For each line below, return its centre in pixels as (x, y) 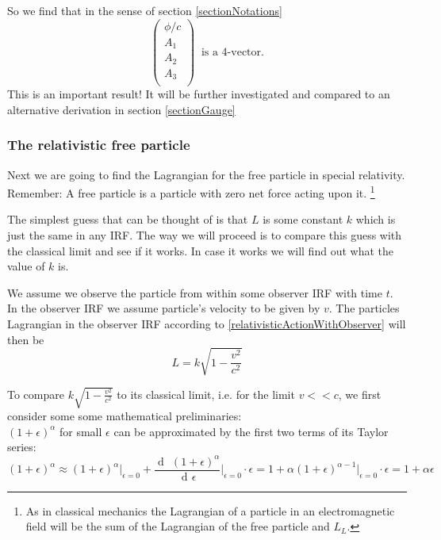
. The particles (364, 308)
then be (26, 339)
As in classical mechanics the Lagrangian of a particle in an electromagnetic (210, 510)
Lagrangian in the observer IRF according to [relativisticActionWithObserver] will (207, 324)
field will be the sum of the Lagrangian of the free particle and (178, 526)
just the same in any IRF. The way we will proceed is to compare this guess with (205, 235)
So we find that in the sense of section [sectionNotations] (145, 10)
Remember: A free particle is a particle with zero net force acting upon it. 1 (191, 191)
